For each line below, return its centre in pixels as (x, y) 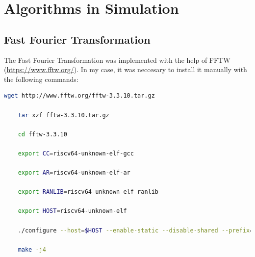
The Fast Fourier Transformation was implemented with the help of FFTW (117, 60)
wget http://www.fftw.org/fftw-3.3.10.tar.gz (79, 96)
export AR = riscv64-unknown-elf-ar (74, 173)
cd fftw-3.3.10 (42, 134)
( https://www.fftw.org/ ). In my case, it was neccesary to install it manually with (126, 69)
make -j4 (32, 249)
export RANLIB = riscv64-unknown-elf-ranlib (88, 192)
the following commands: (41, 79)
